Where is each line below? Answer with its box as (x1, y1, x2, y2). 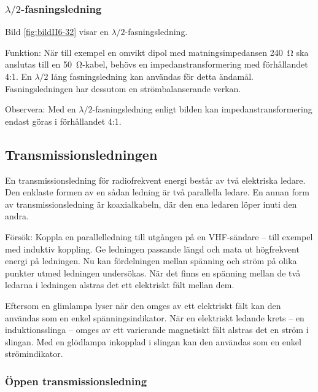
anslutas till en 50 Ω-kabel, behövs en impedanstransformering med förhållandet (5, 58, 308, 71)
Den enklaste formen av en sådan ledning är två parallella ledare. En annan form (5, 186, 309, 198)
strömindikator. (5, 347, 63, 360)
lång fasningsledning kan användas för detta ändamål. (51, 70, 254, 83)
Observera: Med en (5, 103, 76, 116)
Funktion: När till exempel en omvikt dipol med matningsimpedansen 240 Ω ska (5, 45, 309, 58)
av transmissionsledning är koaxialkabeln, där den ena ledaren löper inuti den (5, 197, 297, 210)
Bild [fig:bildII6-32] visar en (5, 25, 109, 38)
